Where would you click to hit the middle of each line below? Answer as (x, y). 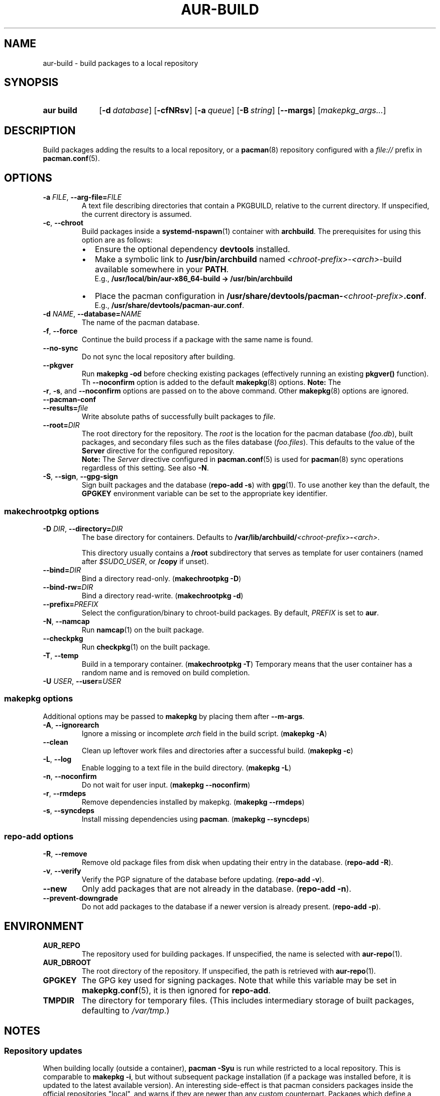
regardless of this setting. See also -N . (145, 468)
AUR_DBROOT (67, 963)
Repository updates (43, 1051)
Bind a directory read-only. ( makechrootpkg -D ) (161, 578)
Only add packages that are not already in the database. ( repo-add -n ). (216, 889)
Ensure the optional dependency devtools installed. (192, 249)
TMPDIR (59, 1001)
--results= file (66, 408)
